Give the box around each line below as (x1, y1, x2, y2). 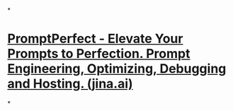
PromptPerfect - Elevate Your (7, 31, 183, 47)
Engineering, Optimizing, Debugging (7, 61, 227, 77)
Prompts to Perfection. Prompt (7, 46, 191, 62)
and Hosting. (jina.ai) (7, 76, 133, 92)
